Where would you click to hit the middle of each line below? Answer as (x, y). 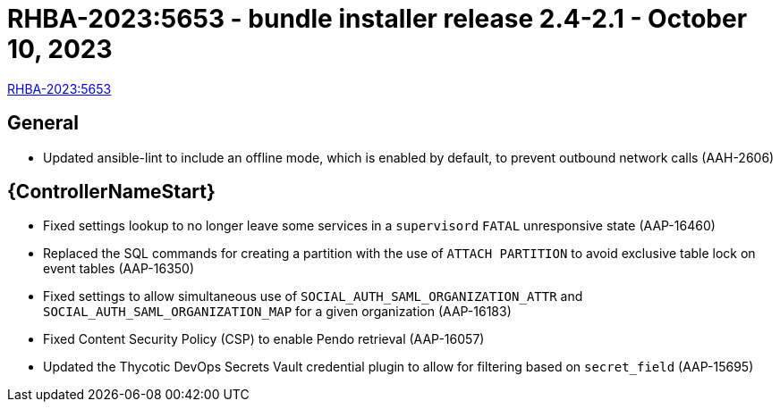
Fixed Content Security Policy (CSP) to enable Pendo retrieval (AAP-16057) (264, 339)
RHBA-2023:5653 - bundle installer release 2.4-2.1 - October (377, 19)
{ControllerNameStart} (111, 192)
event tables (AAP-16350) (119, 269)
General (43, 123)
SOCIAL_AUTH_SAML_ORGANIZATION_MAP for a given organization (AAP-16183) (277, 312)
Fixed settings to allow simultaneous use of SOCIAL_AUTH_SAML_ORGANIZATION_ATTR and (313, 296)
